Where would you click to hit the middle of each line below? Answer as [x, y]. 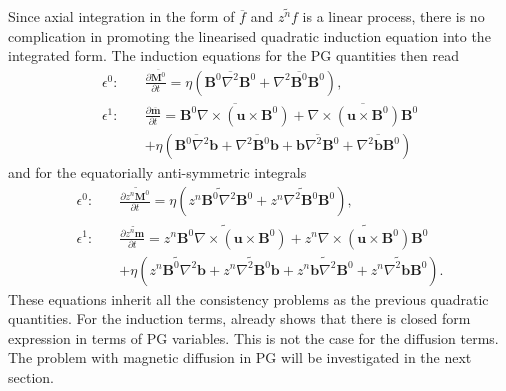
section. [31, 376]
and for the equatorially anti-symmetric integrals [157, 172]
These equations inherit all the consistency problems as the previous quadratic [248, 298]
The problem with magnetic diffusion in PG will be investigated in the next [240, 357]
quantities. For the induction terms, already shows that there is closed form [239, 318]
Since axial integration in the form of [121, 16]
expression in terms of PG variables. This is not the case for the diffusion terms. [253, 337]
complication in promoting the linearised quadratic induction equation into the [249, 35]
